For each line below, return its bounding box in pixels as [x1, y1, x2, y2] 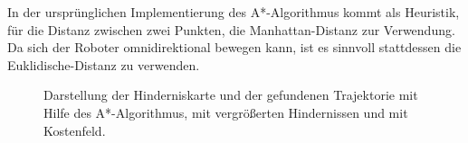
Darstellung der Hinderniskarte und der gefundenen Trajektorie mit [43, 85, 418, 104]
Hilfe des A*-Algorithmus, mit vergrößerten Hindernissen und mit [43, 103, 408, 121]
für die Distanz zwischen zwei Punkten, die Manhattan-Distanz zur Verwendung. [7, 20, 455, 39]
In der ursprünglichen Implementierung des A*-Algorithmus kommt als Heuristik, [7, 3, 460, 21]
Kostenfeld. [43, 121, 106, 139]
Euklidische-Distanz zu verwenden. [7, 55, 200, 74]
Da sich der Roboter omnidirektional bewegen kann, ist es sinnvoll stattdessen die [7, 38, 462, 57]
